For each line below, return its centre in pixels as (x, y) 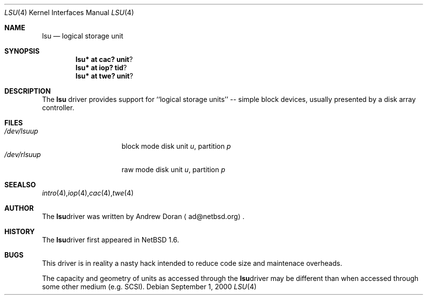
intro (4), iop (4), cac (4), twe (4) (88, 193)
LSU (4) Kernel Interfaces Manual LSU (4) (69, 12)
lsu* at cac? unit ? (104, 59)
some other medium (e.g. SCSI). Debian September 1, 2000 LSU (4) (149, 287)
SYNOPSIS (22, 51)
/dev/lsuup (21, 131)
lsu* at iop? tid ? (101, 68)
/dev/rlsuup (23, 154)
